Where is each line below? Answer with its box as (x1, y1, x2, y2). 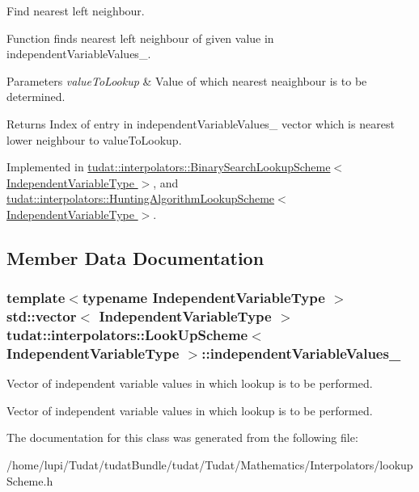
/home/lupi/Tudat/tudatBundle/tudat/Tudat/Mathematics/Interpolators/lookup (6, 456, 413, 473)
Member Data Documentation (6, 245, 265, 270)
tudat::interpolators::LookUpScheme (6, 325, 248, 345)
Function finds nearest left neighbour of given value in (6, 29, 274, 46)
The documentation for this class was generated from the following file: (6, 429, 358, 446)
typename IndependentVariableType (82, 288, 325, 308)
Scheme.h (6, 472, 53, 489)
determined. (6, 88, 66, 105)
